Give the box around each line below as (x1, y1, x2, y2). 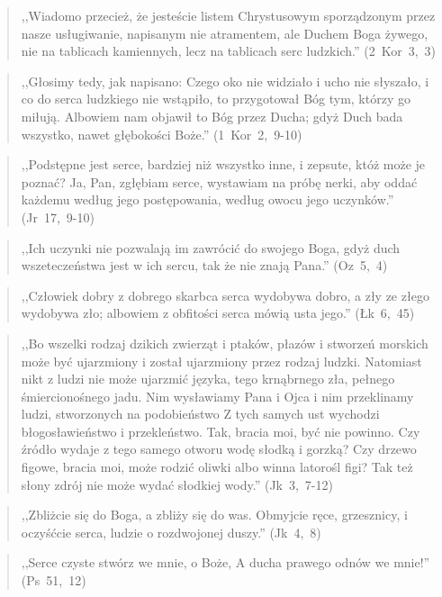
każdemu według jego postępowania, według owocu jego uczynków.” (21, 190, 394, 209)
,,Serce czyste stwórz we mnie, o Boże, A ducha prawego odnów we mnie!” (21, 553, 430, 572)
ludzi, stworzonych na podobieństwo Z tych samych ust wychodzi (21, 404, 380, 423)
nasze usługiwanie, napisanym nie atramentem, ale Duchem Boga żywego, (21, 23, 428, 42)
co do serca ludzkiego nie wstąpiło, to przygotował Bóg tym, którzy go (21, 89, 410, 108)
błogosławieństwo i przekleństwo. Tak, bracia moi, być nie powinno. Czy (21, 421, 420, 440)
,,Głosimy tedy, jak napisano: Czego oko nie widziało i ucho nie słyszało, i (21, 71, 429, 90)
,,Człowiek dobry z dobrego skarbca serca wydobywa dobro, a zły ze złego (21, 285, 429, 304)
